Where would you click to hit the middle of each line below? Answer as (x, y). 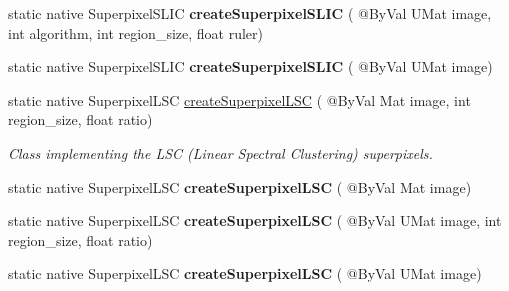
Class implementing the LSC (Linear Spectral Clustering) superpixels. (220, 152)
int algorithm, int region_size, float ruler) (135, 32)
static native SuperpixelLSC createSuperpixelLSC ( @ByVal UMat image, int (255, 220)
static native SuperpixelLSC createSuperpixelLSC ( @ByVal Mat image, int (239, 99)
